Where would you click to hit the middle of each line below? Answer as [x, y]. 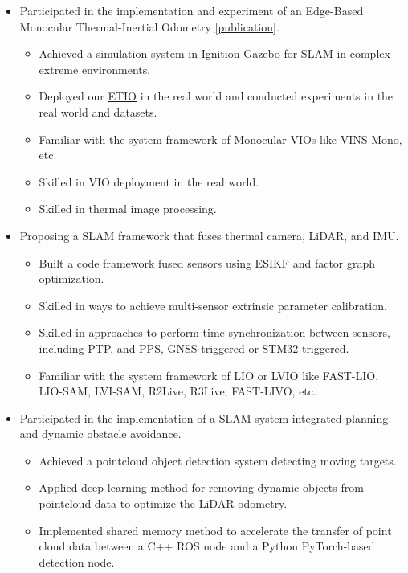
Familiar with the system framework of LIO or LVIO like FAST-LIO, [209, 375]
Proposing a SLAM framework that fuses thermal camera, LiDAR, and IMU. [209, 235]
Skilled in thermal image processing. [128, 209]
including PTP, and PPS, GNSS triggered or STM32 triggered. [194, 348]
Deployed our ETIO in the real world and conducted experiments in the [216, 96]
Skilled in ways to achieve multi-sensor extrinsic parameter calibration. [213, 305]
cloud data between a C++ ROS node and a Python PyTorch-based [207, 546]
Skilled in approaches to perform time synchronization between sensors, [214, 332]
